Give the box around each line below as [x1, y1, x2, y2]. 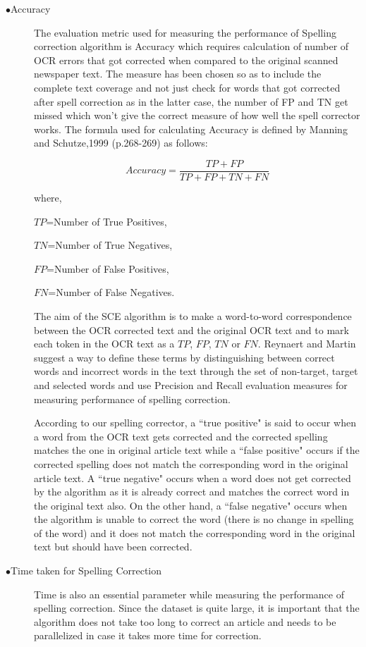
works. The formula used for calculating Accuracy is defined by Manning [34, 121, 348, 136]
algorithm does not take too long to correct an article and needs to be [34, 614, 336, 629]
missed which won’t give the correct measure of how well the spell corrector [34, 108, 360, 123]
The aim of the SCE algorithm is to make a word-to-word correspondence [34, 308, 352, 323]
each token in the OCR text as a [34, 336, 175, 351]
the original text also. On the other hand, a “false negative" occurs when [34, 498, 348, 512]
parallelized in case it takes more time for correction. [34, 628, 262, 643]
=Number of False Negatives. [48, 285, 175, 300]
